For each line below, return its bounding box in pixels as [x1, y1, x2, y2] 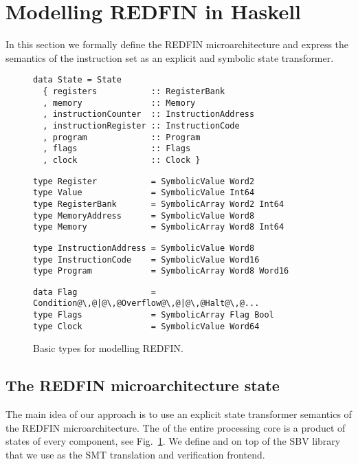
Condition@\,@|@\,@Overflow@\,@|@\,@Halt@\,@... [33, 298, 260, 309]
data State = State [33, 75, 122, 85]
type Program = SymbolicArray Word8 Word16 [33, 266, 289, 276]
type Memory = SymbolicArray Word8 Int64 [33, 222, 284, 232]
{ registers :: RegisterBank [43, 86, 225, 96]
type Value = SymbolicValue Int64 [33, 188, 255, 198]
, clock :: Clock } [43, 155, 201, 165]
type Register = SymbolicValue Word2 [33, 176, 255, 186]
